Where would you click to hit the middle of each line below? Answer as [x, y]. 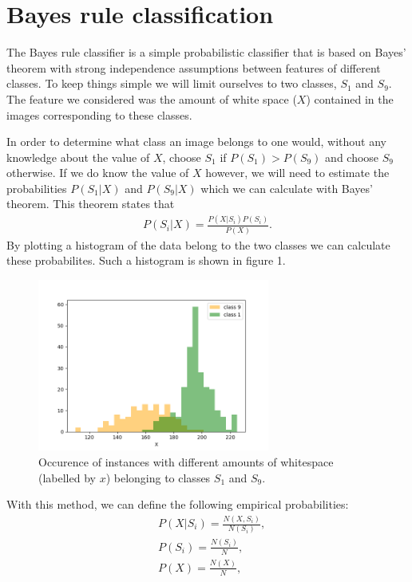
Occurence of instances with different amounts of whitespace [186, 461]
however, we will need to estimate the [297, 173]
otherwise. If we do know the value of [98, 173]
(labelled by [67, 477]
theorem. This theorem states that [91, 204]
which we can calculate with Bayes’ [287, 188]
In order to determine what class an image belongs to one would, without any [196, 142]
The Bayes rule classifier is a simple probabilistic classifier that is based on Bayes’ [206, 52]
